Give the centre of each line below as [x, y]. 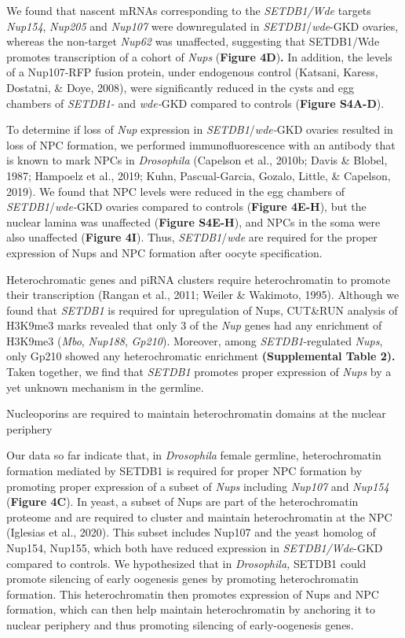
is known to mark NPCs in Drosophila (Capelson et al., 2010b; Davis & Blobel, [197, 160]
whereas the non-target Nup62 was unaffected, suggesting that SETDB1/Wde [193, 41]
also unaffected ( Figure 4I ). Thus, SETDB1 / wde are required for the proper [192, 237]
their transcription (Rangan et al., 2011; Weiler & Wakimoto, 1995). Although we [203, 295]
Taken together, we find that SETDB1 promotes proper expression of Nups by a [199, 372]
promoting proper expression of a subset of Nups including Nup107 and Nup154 [198, 486]
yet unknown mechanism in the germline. [105, 387]
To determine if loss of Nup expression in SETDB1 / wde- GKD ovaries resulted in [200, 129]
